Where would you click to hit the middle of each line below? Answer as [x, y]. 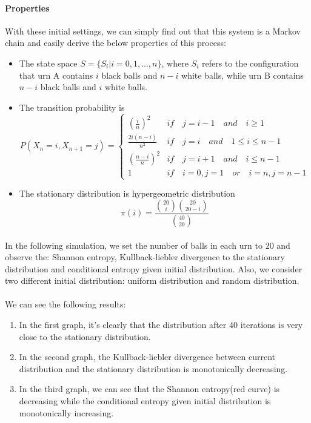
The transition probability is [72, 107]
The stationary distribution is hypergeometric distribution [127, 193]
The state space [48, 63]
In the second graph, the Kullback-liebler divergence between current [147, 357]
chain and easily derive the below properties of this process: [115, 43]
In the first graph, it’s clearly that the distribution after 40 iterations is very [161, 325]
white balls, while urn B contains [242, 75]
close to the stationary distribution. [85, 336]
